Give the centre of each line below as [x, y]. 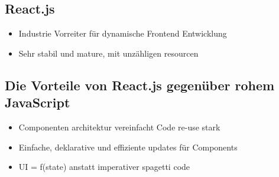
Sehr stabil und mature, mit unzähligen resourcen [108, 53]
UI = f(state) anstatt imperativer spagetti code [104, 167]
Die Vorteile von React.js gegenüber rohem [140, 85]
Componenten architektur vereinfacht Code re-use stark [119, 127]
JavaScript [38, 102]
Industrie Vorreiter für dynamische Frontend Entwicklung [123, 33]
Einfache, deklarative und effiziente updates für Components [128, 147]
